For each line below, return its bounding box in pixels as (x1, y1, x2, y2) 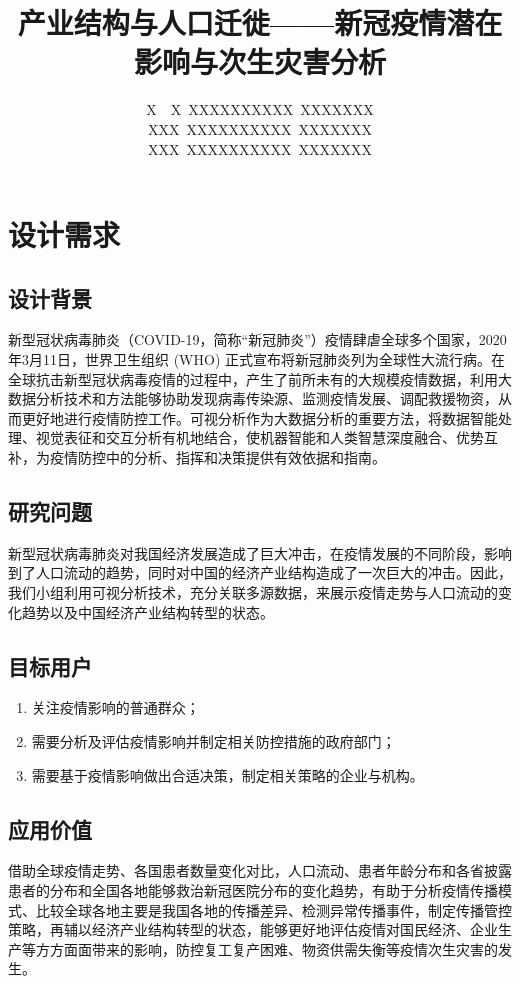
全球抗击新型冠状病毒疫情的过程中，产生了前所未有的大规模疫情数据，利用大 (8, 368, 512, 389)
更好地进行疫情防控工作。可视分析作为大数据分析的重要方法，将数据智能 (21, 407, 498, 428)
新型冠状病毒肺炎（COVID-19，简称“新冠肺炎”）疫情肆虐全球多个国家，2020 (8, 329, 507, 350)
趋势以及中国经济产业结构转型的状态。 (21, 601, 274, 622)
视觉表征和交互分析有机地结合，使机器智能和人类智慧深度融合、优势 (35, 427, 484, 448)
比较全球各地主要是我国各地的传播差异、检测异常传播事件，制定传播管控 (35, 899, 512, 920)
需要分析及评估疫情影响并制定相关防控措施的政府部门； (31, 731, 396, 752)
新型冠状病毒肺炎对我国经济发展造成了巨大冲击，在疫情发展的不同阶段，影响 (8, 542, 512, 563)
